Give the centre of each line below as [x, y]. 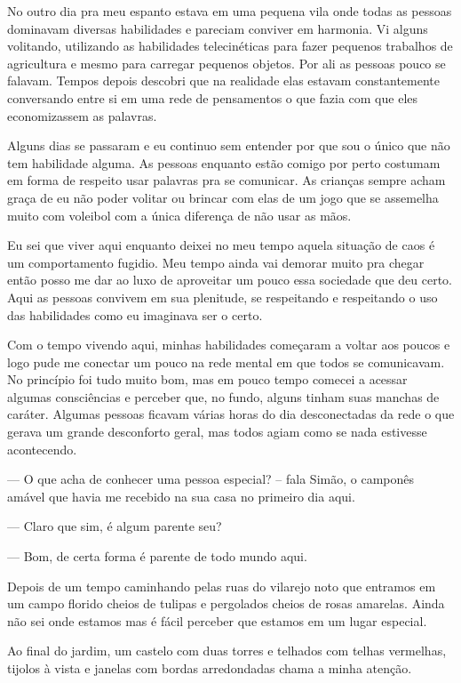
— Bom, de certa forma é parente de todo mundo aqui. [157, 556]
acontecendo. [42, 449]
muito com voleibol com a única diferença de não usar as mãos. [179, 215]
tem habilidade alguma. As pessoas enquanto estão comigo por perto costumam [224, 162]
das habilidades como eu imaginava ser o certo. [135, 314]
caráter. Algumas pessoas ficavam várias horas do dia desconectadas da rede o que [231, 414]
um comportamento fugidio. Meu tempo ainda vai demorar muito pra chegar [216, 262]
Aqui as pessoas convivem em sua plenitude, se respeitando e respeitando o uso [223, 297]
